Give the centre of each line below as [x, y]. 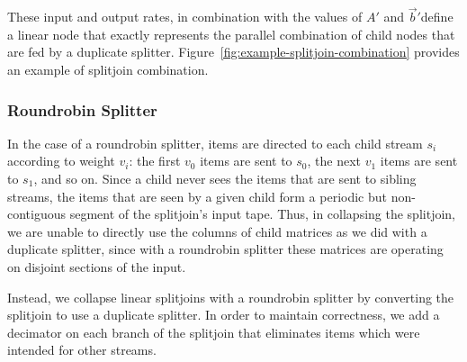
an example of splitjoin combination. [108, 69]
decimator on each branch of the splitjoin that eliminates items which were [214, 332]
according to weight [61, 161]
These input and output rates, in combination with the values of [185, 17]
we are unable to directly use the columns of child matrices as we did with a [217, 231]
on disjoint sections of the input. [97, 266]
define [437, 17]
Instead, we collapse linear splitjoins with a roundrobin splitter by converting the [231, 297]
